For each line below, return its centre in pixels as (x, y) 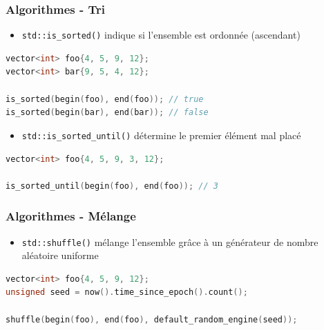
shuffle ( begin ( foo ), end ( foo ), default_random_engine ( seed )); (152, 319)
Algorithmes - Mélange (71, 216)
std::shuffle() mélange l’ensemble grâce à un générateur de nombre (170, 241)
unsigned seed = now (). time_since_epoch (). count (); (127, 292)
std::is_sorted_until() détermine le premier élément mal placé (161, 135)
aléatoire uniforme (60, 255)
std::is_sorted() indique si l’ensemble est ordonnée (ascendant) (161, 35)
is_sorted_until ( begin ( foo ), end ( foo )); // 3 (112, 186)
